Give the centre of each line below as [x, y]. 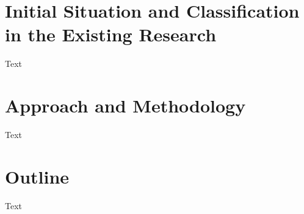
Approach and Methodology [125, 105]
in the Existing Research [111, 34]
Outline [37, 176]
